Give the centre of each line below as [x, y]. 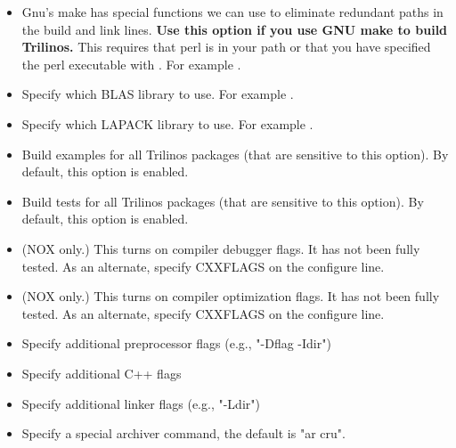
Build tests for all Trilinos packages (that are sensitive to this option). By [223, 201]
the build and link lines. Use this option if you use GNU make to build [235, 29]
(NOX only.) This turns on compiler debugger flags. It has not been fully [221, 248]
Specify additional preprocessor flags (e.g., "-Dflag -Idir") [176, 343]
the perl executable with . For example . [131, 64]
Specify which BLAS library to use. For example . [158, 94]
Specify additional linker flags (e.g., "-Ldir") [141, 403]
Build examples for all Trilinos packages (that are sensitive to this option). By [235, 154]
